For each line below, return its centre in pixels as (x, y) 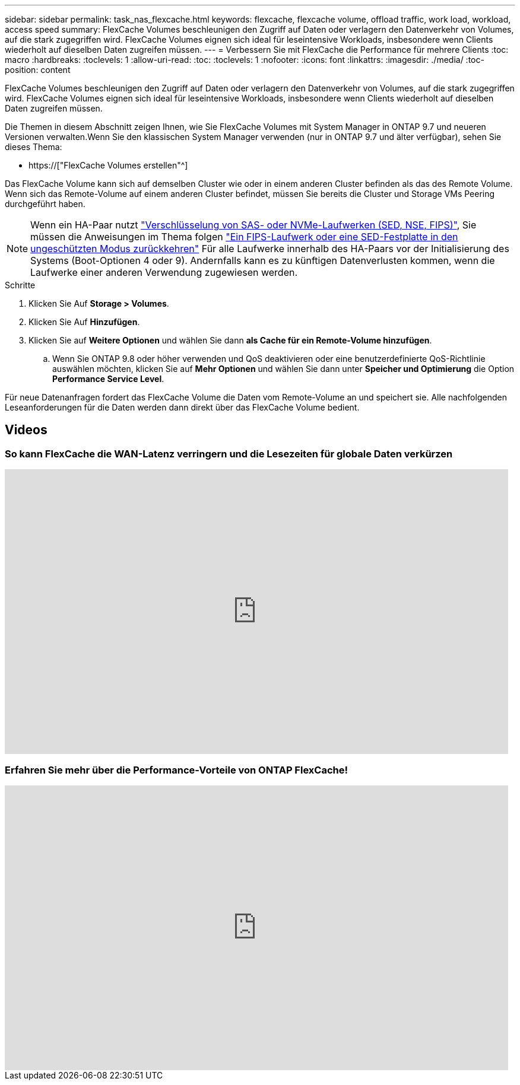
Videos (26, 430)
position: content (38, 70)
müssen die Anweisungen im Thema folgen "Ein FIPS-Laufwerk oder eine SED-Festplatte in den (244, 237)
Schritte (20, 285)
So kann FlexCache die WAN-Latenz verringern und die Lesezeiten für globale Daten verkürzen (229, 454)
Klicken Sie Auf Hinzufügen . (84, 322)
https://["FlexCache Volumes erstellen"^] (108, 165)
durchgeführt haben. (45, 204)
